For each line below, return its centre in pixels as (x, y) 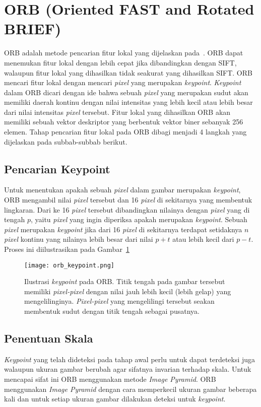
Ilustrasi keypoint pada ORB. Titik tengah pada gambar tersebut (125, 281)
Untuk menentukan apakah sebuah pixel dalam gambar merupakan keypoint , (122, 190)
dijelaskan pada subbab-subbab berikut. (66, 141)
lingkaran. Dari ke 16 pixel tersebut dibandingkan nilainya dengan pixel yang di (127, 209)
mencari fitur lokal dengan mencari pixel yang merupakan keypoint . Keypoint (123, 82)
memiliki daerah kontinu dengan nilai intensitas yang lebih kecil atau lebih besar (128, 102)
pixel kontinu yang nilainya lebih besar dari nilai (79, 239)
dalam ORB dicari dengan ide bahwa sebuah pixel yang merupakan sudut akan (126, 92)
